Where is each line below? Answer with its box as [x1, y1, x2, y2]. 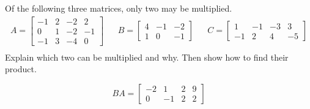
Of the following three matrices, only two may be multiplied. [5, 2, 232, 14]
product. [5, 62, 37, 75]
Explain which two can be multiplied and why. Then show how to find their [5, 50, 289, 63]
